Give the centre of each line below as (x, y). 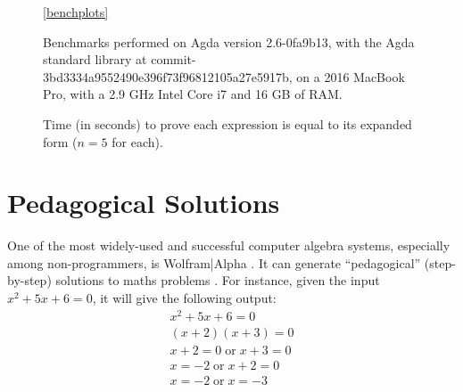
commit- (174, 59)
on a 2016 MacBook (351, 76)
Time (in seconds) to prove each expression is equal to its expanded (227, 123)
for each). (137, 141)
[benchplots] (76, 12)
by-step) (29, 280)
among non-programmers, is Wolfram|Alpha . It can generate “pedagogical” (214, 262)
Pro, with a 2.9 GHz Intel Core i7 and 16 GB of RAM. (193, 94)
